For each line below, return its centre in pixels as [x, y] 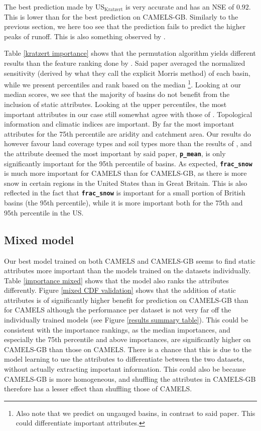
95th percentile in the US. [44, 212]
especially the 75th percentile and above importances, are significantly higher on [127, 339]
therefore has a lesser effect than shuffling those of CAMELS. [98, 389]
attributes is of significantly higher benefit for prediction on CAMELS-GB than [126, 300]
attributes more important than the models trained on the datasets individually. [127, 271]
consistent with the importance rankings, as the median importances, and [117, 329]
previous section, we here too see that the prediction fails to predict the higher [125, 26]
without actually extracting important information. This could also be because [125, 369]
